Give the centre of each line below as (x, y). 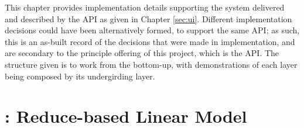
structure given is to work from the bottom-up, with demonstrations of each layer (151, 64)
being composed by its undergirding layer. (80, 76)
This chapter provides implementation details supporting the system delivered (145, 7)
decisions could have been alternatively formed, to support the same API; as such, (152, 30)
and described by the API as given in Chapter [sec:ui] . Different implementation (148, 18)
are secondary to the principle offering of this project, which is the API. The (142, 53)
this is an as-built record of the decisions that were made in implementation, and (150, 41)
